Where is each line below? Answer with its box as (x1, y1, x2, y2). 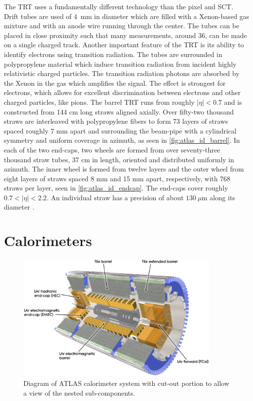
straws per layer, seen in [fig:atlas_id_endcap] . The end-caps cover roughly (4, 183, 228, 193)
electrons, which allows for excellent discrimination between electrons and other (4, 87, 241, 97)
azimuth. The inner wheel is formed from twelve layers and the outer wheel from (4, 164, 244, 174)
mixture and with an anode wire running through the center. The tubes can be (4, 20, 239, 31)
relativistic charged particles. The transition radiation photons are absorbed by (4, 68, 240, 78)
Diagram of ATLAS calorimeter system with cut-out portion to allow (23, 378, 230, 388)
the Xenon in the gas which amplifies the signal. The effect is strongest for (4, 77, 226, 88)
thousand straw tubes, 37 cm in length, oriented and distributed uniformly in (4, 154, 235, 164)
